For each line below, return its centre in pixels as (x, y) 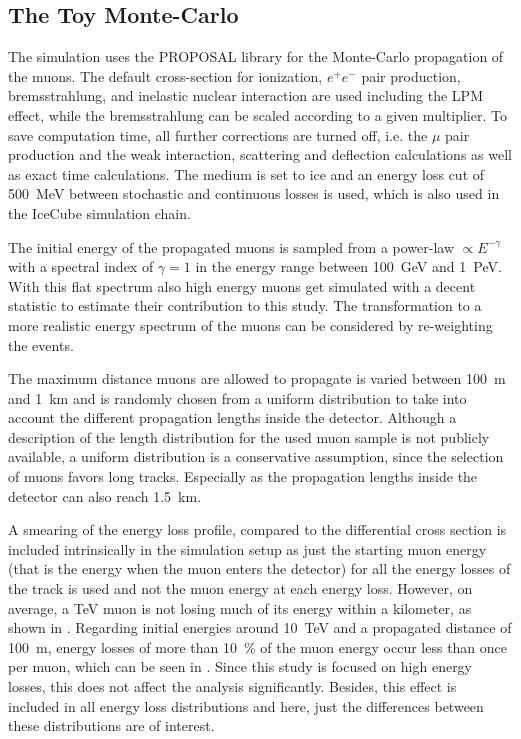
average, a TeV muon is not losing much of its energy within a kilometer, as (240, 607)
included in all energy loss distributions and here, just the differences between (246, 705)
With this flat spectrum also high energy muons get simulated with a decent (242, 285)
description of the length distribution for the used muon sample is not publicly (249, 436)
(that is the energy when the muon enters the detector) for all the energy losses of (259, 568)
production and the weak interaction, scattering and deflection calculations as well (260, 154)
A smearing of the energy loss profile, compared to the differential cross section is (257, 529)
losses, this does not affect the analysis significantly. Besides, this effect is (232, 686)
